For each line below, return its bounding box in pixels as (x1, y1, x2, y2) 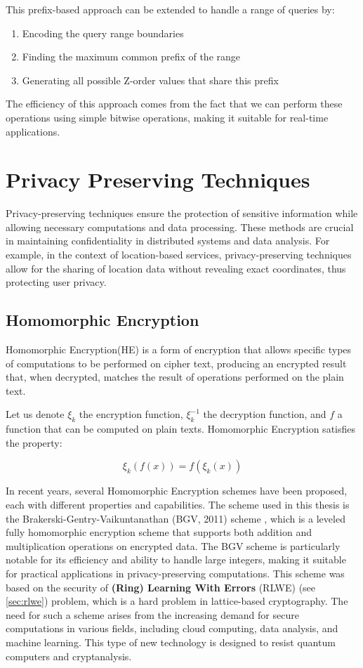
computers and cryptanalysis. (6, 648, 132, 663)
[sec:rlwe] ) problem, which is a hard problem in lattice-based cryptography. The (6, 594, 348, 608)
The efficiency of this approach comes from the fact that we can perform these (6, 96, 343, 111)
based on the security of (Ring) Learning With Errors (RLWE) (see (6, 579, 316, 594)
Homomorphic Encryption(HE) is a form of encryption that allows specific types (6, 342, 352, 357)
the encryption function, (79, 407, 183, 421)
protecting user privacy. (6, 275, 107, 289)
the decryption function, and (203, 407, 326, 421)
